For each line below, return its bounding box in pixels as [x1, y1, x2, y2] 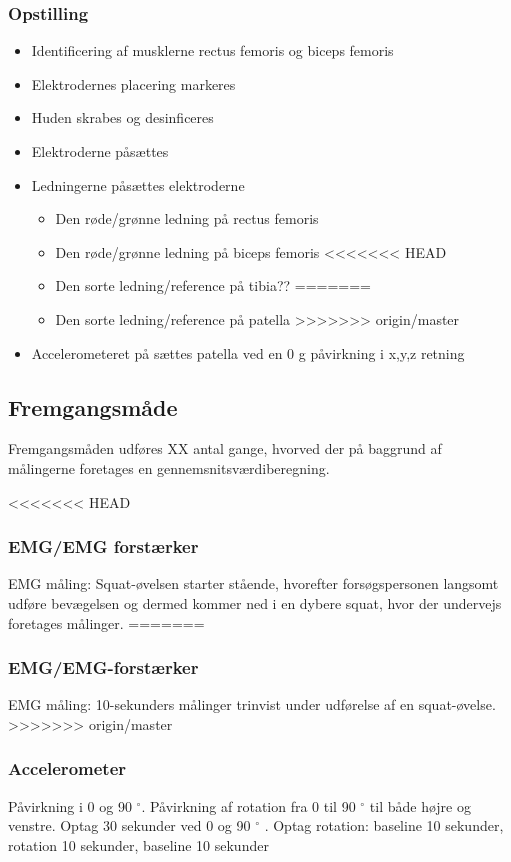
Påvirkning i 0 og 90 [8, 795, 132, 816]
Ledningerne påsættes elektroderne [31, 174, 245, 195]
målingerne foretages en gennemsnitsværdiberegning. [8, 457, 330, 478]
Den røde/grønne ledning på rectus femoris [55, 208, 319, 229]
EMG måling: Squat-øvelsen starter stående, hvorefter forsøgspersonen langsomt [8, 573, 499, 594]
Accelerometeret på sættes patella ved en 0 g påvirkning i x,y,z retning [31, 342, 465, 363]
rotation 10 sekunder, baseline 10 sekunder [8, 834, 269, 855]
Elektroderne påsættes [31, 141, 169, 161]
